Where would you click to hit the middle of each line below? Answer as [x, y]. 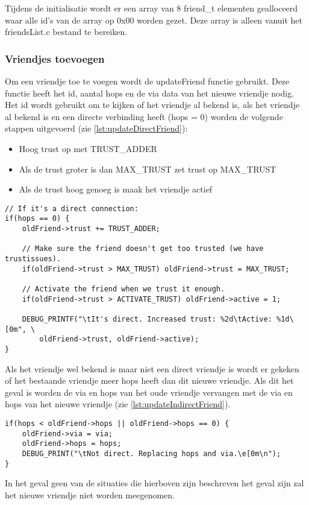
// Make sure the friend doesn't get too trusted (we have [143, 249]
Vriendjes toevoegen [55, 58]
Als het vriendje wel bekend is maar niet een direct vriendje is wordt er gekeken [152, 368]
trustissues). [33, 259]
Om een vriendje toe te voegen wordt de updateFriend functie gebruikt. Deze [147, 81]
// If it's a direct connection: [72, 208]
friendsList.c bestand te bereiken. [66, 32]
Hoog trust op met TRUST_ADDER [88, 148]
